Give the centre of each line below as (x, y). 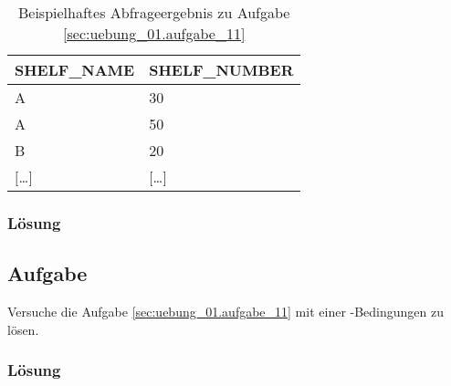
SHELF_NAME (75, 70)
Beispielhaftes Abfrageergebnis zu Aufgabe (154, 12)
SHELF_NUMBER (221, 70)
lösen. (23, 329)
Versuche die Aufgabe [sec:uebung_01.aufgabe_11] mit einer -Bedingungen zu (226, 312)
